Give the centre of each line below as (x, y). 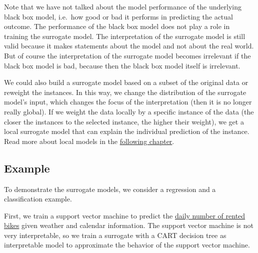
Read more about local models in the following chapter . (89, 141)
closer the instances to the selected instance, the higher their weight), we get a (124, 121)
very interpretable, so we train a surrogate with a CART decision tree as (115, 235)
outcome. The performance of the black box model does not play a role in (117, 26)
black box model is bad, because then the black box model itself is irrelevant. (122, 65)
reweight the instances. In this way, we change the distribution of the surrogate (125, 92)
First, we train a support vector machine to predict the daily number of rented (125, 215)
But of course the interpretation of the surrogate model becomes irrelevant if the (127, 55)
